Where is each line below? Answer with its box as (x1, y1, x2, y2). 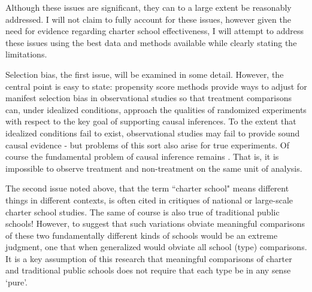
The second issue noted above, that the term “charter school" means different (5, 182, 289, 194)
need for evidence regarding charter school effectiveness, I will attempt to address (5, 25, 304, 37)
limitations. (5, 48, 47, 60)
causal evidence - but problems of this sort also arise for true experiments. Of (5, 138, 290, 151)
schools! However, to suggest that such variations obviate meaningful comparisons (5, 217, 305, 230)
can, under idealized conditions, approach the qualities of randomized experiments (5, 103, 307, 115)
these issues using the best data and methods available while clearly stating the (5, 36, 297, 48)
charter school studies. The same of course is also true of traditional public (5, 205, 280, 218)
